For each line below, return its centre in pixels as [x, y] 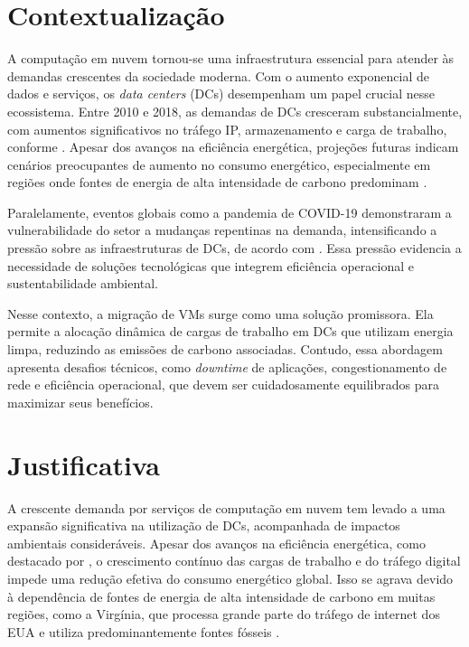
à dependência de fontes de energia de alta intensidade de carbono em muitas [221, 596]
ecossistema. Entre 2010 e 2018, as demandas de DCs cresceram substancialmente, [235, 111]
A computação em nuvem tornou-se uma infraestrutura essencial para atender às [231, 58]
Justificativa [84, 464]
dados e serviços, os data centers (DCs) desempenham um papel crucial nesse [221, 94]
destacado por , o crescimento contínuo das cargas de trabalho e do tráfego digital [234, 561]
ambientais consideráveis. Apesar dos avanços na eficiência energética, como [216, 543]
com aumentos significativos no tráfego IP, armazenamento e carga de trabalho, [227, 129]
